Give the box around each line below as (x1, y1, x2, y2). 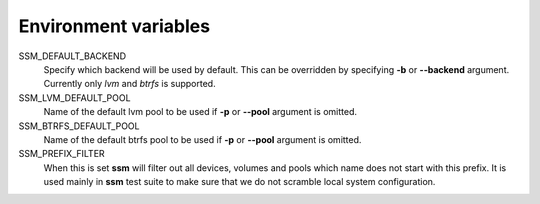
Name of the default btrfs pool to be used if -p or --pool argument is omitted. (43, 133, 362, 145)
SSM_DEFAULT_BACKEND (18, 50, 127, 62)
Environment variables (18, 15, 210, 37)
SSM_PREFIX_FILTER (18, 148, 105, 160)
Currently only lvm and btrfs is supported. (43, 78, 216, 90)
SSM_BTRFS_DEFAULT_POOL (18, 120, 140, 132)
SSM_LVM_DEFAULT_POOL (18, 91, 131, 104)
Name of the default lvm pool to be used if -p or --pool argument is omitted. (43, 106, 358, 118)
